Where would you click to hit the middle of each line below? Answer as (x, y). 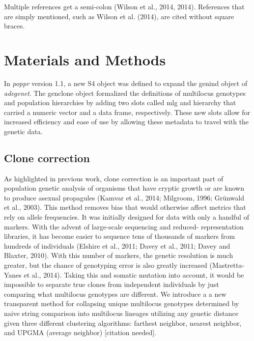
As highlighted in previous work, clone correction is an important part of (114, 178)
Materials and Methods (85, 59)
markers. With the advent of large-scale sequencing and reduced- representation (124, 226)
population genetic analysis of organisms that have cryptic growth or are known (124, 188)
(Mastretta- (227, 265)
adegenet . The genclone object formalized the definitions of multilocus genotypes (125, 93)
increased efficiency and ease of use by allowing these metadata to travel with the (127, 122)
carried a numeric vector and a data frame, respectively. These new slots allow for (127, 112)
